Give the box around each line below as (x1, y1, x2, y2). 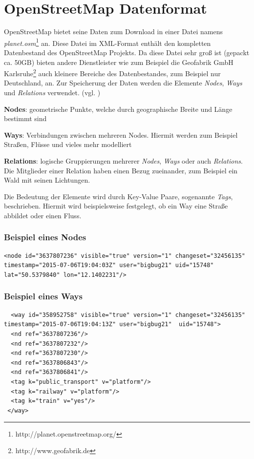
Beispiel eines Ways (4, 290, 83, 302)
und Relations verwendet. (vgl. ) (4, 87, 101, 97)
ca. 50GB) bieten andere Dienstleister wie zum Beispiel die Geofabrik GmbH (4, 57, 233, 67)
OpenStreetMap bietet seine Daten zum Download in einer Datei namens (4, 26, 223, 37)
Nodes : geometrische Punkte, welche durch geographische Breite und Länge (4, 104, 233, 114)
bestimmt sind (4, 113, 47, 124)
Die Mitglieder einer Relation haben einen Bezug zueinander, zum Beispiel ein (4, 165, 238, 175)
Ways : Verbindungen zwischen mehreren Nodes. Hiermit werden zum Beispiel (4, 129, 238, 140)
